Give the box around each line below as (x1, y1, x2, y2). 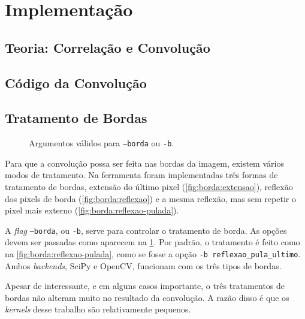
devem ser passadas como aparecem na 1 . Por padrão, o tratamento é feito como (5, 236, 300, 248)
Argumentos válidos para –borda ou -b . (29, 137, 174, 149)
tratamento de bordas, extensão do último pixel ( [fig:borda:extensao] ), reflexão (5, 180, 293, 192)
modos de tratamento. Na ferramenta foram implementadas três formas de (5, 168, 278, 181)
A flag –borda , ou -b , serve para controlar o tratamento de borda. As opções (5, 224, 287, 236)
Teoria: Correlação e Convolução (5, 38, 210, 56)
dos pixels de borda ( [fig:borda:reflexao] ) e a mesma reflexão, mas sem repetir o (5, 192, 296, 204)
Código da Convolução (5, 73, 147, 92)
